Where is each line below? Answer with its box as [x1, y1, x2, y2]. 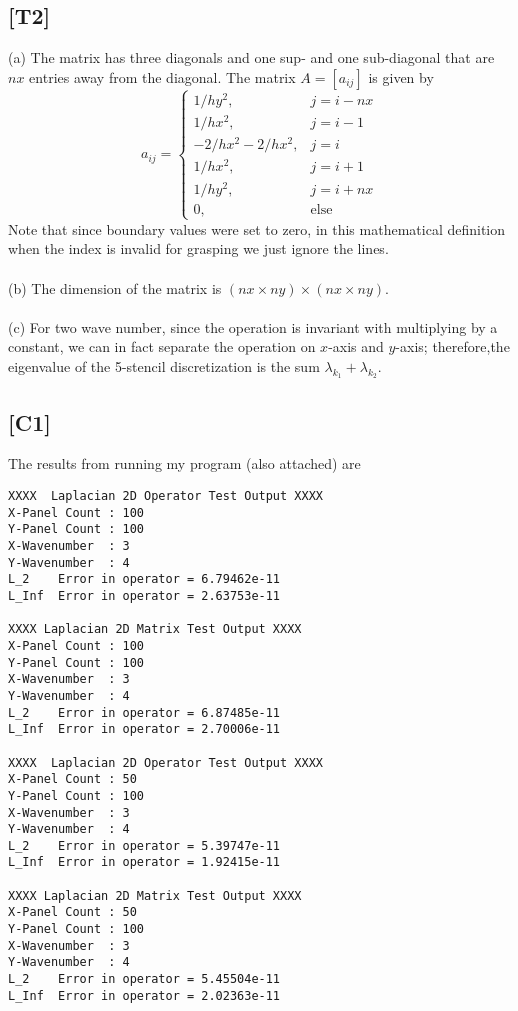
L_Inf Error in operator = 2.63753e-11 [8, 588, 281, 603]
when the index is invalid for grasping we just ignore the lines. [8, 238, 389, 259]
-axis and [328, 336, 384, 357]
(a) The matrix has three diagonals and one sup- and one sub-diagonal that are [8, 47, 495, 68]
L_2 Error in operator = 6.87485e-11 [8, 705, 281, 720]
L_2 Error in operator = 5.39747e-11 [8, 838, 281, 853]
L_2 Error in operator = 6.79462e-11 [8, 572, 281, 587]
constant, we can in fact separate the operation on [8, 336, 316, 357]
